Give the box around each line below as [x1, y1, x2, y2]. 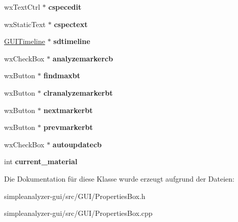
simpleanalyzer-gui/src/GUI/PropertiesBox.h [4, 190, 146, 201]
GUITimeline [4, 36, 45, 47]
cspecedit [48, 2, 82, 12]
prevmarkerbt [43, 122, 93, 132]
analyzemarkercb [53, 53, 113, 63]
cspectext [54, 18, 88, 29]
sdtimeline [53, 36, 90, 47]
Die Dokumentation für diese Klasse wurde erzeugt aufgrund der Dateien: [4, 173, 234, 184]
